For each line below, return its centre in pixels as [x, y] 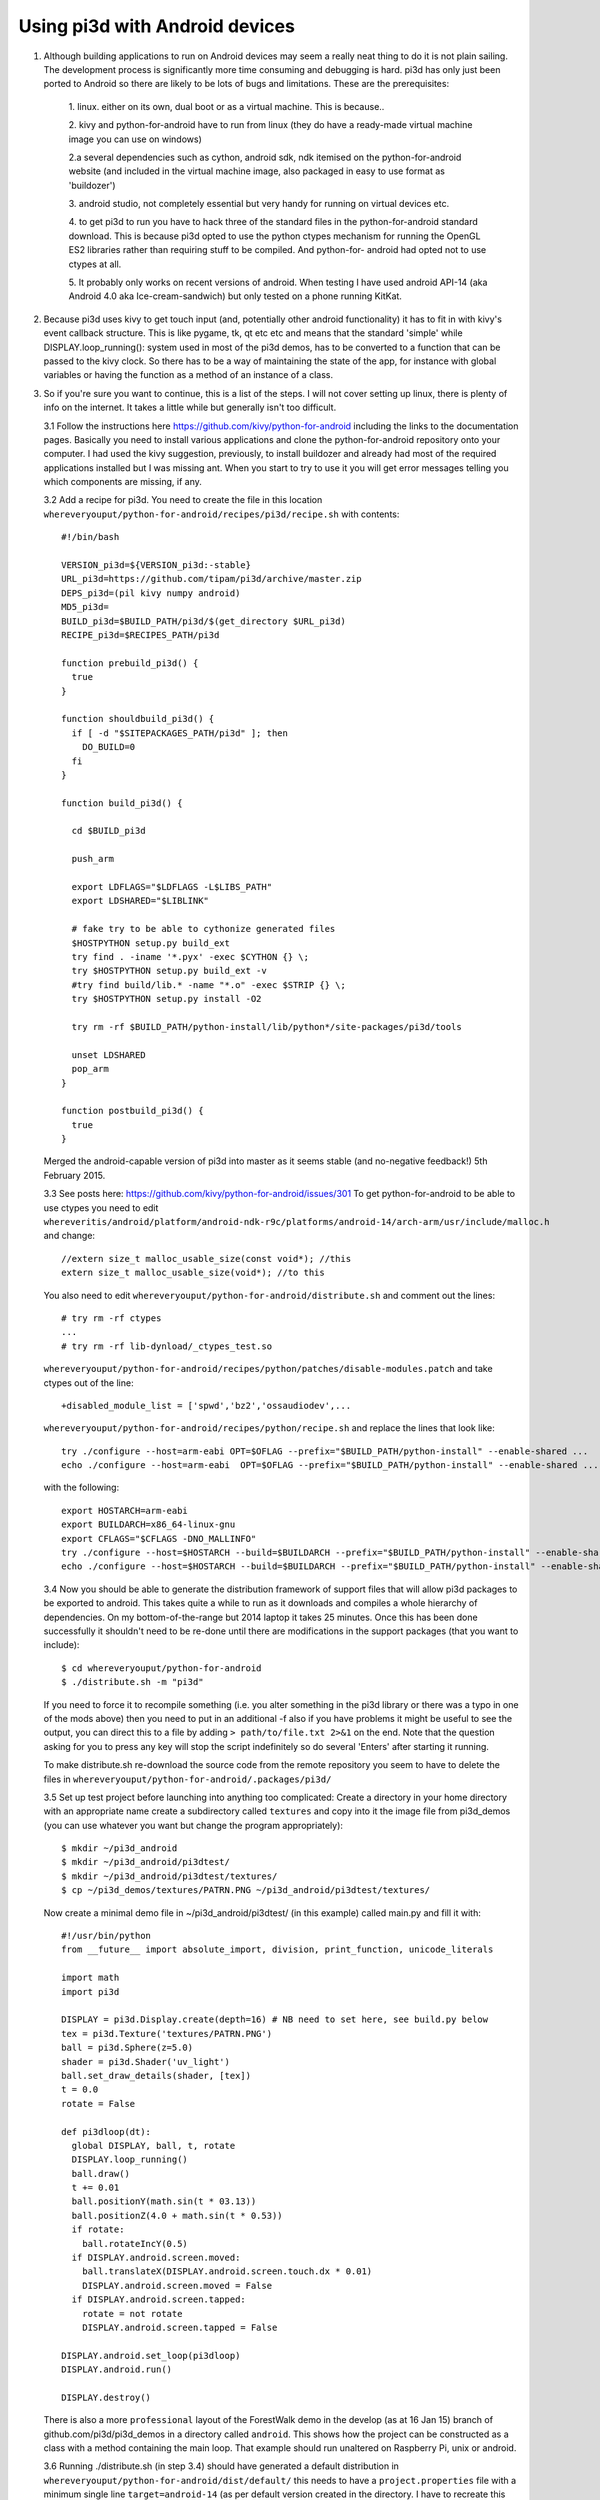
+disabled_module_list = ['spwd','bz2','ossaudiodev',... [206, 1405]
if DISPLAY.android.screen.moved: [156, 2258]
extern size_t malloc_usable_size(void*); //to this [193, 1273]
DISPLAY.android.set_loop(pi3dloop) [151, 2355]
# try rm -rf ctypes [111, 1318]
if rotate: [98, 2229]
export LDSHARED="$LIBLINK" [140, 901]
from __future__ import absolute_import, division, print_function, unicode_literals [277, 1949]
